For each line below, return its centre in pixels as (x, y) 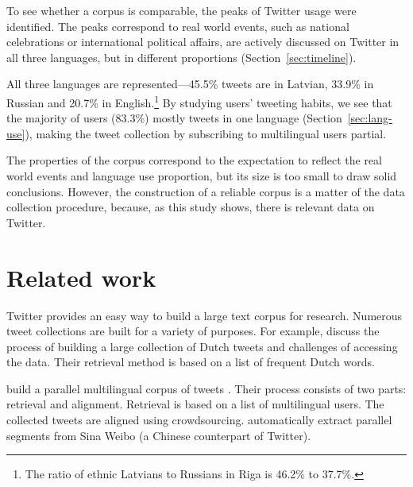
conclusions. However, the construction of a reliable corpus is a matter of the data (206, 191)
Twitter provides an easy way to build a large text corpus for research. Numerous (205, 315)
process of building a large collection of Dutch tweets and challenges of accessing (202, 346)
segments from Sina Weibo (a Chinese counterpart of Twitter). (159, 435)
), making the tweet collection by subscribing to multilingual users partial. (206, 133)
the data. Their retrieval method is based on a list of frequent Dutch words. (191, 362)
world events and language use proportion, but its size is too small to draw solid (202, 176)
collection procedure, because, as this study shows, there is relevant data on (191, 207)
